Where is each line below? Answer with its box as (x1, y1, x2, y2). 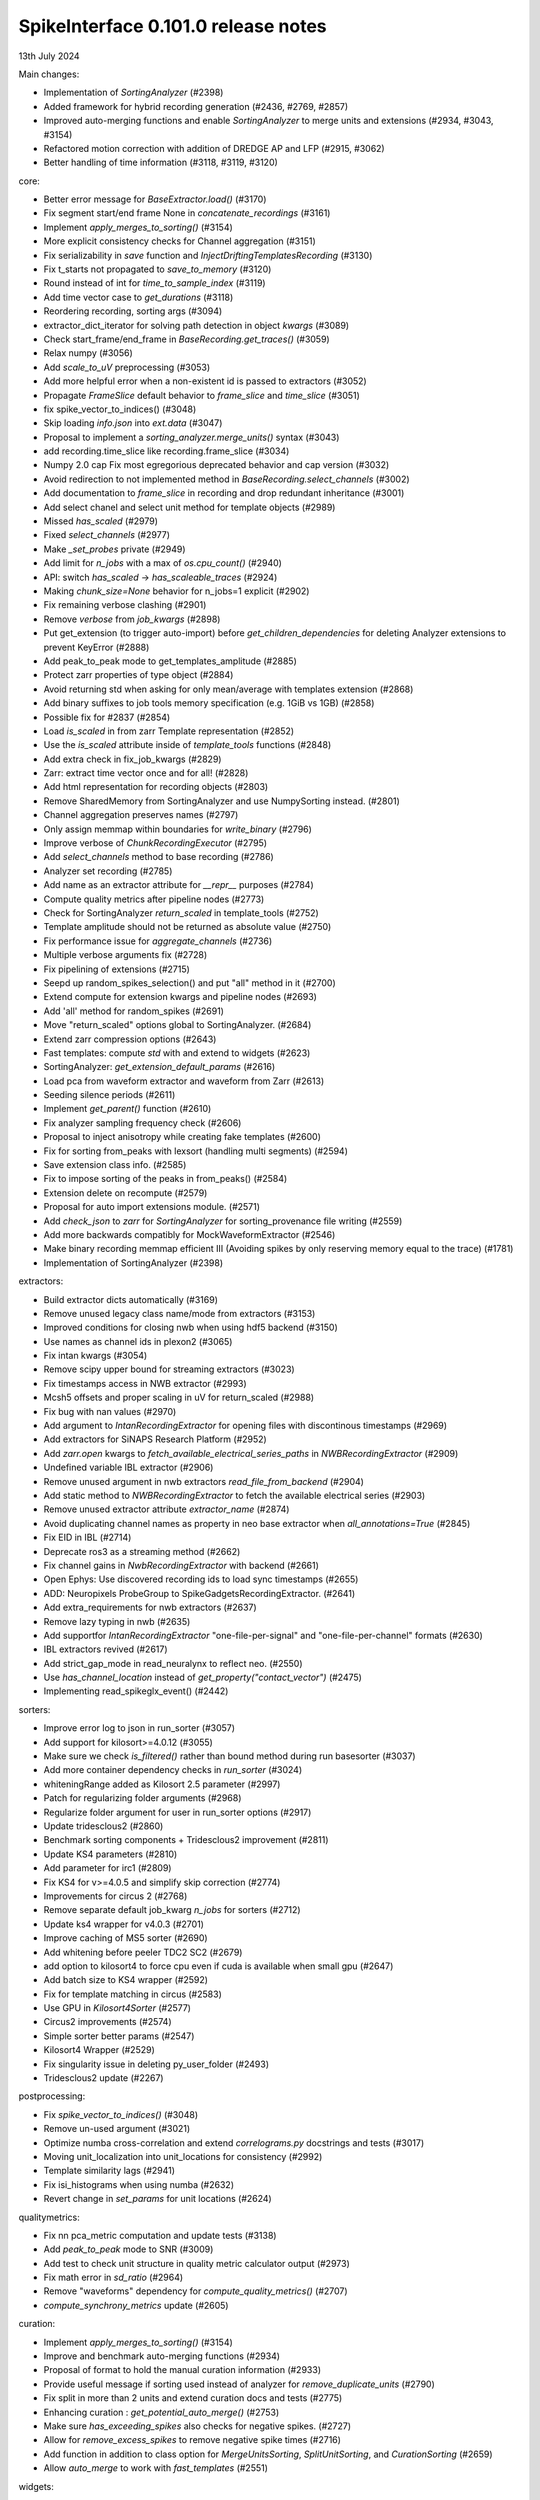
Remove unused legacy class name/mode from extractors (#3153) (43, 1307, 316, 1319)
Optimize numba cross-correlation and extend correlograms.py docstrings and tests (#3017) (43, 2136, 425, 2149)
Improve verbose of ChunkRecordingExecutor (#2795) (43, 837, 268, 849)
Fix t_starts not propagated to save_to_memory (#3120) (43, 263, 272, 275)
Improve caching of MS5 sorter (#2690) (43, 1932, 209, 1944)
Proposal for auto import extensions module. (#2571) (43, 1201, 260, 1213)
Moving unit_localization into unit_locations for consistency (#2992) (43, 2150, 323, 2162)
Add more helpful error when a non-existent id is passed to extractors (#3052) (43, 375, 367, 387)
